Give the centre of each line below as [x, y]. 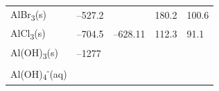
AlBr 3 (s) [29, 15]
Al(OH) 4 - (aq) [39, 73]
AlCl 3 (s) [28, 34]
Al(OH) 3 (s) [34, 53]
